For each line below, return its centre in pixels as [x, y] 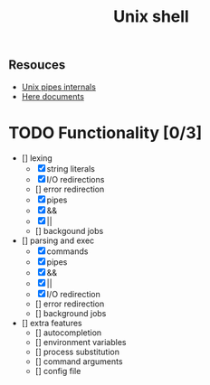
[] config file [58, 371]
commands [67, 251]
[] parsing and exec [58, 240]
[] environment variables [81, 342]
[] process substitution [77, 352]
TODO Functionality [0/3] [105, 132]
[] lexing [37, 158]
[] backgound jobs [69, 230]
